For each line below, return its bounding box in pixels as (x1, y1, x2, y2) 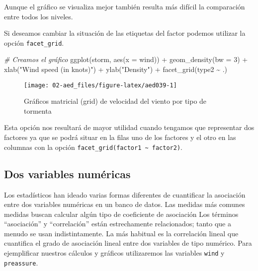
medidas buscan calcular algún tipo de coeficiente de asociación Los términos (4, 208, 239, 219)
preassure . (4, 257, 38, 268)
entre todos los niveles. (4, 11, 73, 21)
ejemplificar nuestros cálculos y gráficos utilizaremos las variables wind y (4, 248, 225, 258)
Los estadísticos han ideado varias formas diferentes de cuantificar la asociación (4, 189, 246, 200)
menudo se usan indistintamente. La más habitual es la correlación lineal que (4, 228, 239, 238)
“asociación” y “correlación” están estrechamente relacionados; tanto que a (4, 218, 231, 229)
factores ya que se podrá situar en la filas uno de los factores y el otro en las (4, 132, 236, 142)
